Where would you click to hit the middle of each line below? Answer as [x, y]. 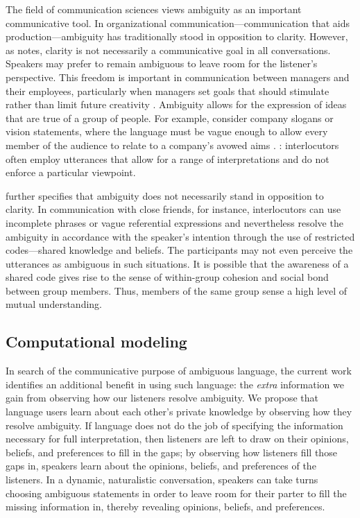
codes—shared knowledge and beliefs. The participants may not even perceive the [179, 250]
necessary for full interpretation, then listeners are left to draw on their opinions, [177, 439]
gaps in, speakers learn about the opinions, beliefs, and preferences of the [161, 466]
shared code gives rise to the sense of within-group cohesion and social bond [167, 277]
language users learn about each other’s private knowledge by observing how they [179, 412]
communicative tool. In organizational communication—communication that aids [178, 23]
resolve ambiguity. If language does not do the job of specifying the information [174, 425]
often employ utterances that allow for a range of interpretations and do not [168, 158]
